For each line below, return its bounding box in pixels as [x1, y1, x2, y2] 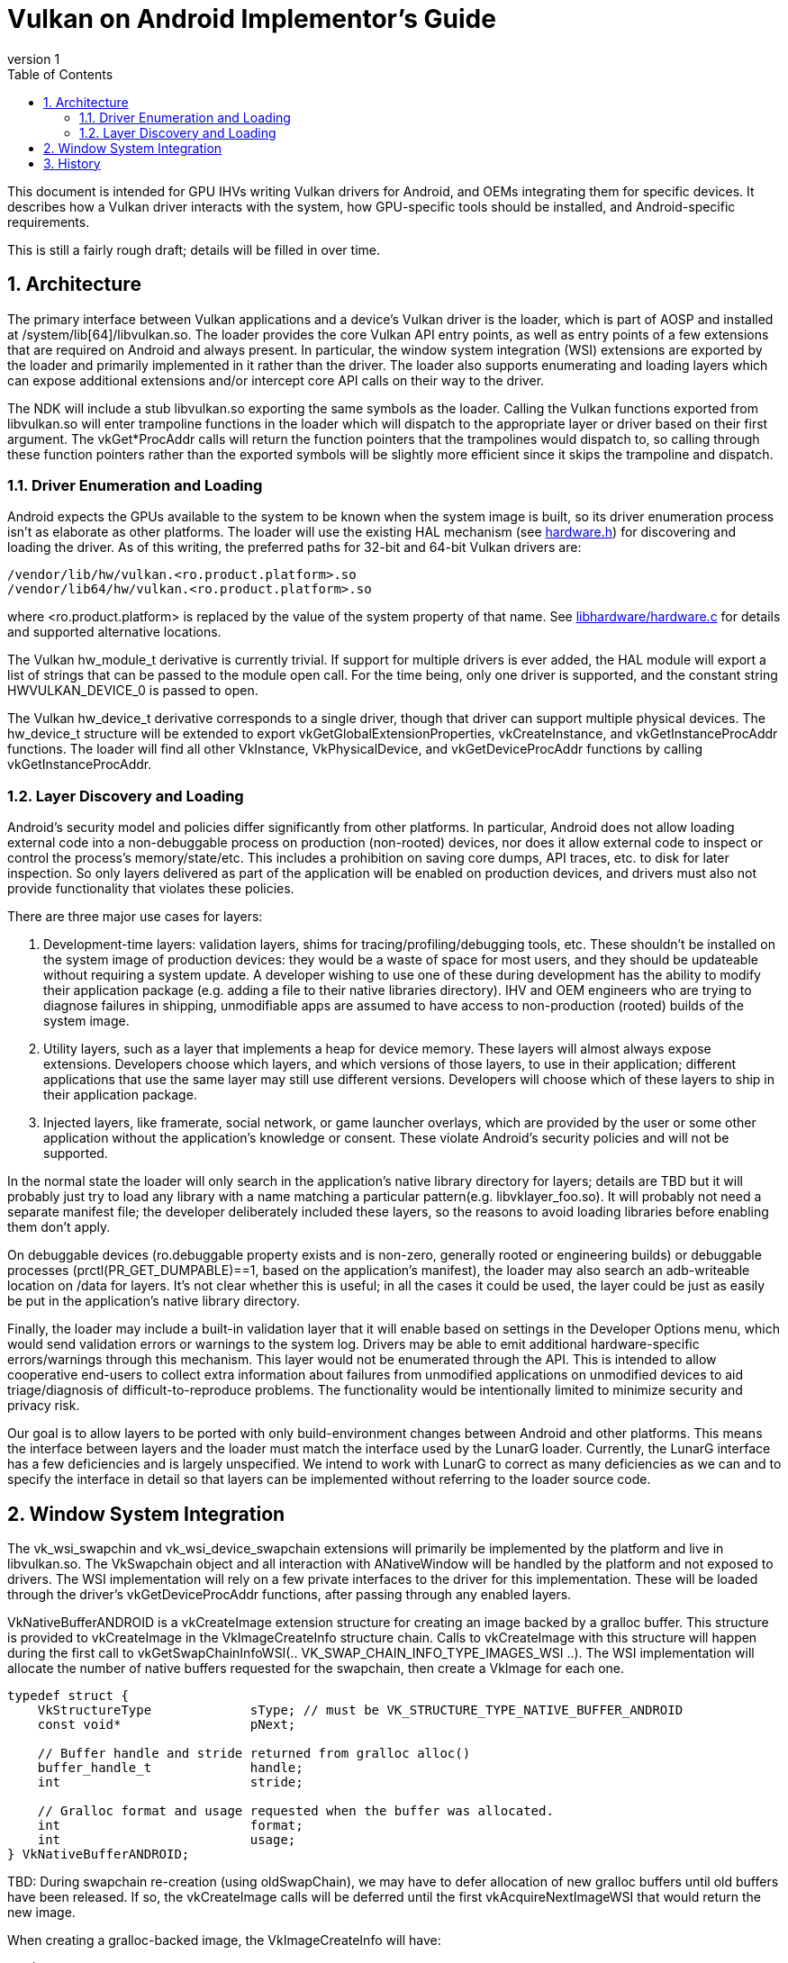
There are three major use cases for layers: [7, 909, 263, 925]
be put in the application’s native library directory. [7, 1293, 301, 1309]
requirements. [7, 213, 90, 230]
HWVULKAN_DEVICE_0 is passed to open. [7, 683, 258, 699]
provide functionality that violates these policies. [7, 881, 294, 897]
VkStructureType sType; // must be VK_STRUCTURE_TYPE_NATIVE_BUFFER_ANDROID [37, 1702, 684, 1717]
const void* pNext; [37, 1716, 296, 1732]
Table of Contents [7, 66, 113, 82]
